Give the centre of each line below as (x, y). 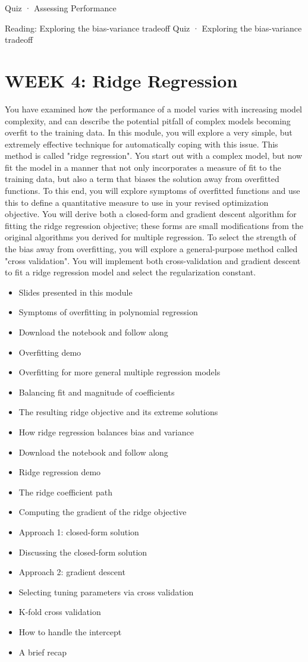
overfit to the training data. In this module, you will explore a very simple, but (149, 132)
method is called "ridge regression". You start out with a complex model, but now (154, 156)
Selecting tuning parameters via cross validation (106, 592)
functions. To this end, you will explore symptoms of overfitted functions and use (153, 191)
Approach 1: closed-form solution (79, 531)
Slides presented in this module (76, 292)
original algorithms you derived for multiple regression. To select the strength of (150, 237)
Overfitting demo (50, 352)
